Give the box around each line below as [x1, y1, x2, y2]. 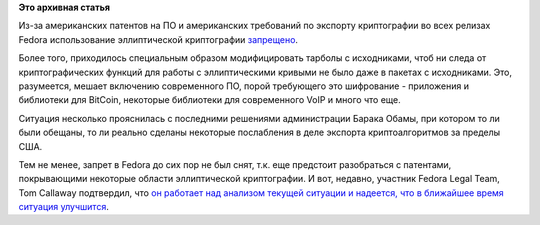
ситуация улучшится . [18, 201, 109, 213]
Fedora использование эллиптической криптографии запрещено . [18, 33, 299, 45]
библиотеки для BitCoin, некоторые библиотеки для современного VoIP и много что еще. [18, 94, 401, 106]
